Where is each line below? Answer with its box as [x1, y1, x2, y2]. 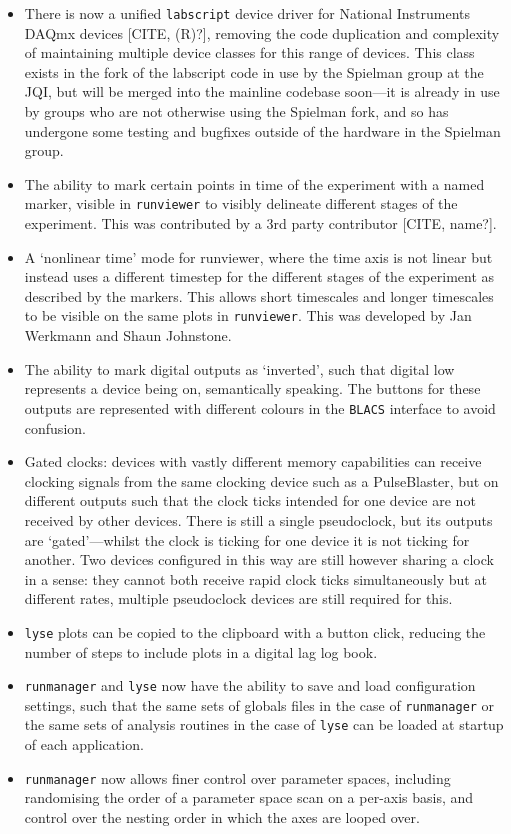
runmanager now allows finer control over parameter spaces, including [24, 767, 451, 788]
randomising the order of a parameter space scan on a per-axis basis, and [24, 787, 474, 808]
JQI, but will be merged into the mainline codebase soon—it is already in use [24, 81, 500, 102]
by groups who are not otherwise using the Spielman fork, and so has [24, 101, 449, 122]
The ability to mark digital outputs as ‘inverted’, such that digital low [24, 358, 455, 379]
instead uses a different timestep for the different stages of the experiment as [24, 266, 495, 287]
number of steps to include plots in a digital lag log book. [24, 641, 378, 662]
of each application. [24, 734, 144, 755]
